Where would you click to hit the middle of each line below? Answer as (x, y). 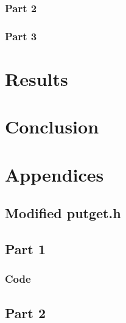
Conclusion (52, 126)
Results (37, 78)
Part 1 (26, 248)
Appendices (54, 174)
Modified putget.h (63, 213)
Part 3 (21, 36)
